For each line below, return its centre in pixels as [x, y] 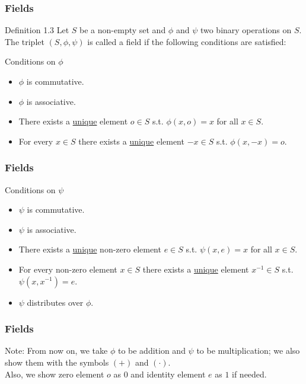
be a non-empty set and [123, 30]
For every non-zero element [68, 269]
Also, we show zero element [55, 374]
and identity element [168, 374]
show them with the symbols [57, 362]
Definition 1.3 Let [37, 30]
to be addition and [152, 351]
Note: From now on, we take [56, 351]
